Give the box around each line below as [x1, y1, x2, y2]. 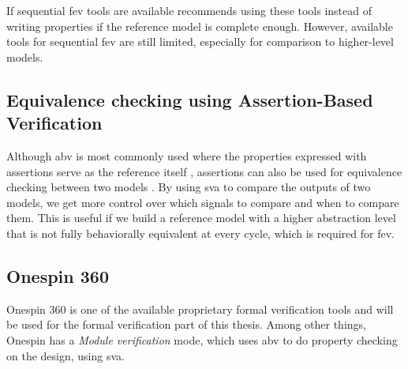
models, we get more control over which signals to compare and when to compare [6, 194, 399, 210]
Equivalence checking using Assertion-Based [6, 87, 373, 111]
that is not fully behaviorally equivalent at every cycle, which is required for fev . [6, 224, 395, 241]
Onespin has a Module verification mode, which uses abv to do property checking [6, 331, 398, 348]
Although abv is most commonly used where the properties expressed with [6, 147, 367, 164]
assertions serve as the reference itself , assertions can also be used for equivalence [6, 163, 402, 179]
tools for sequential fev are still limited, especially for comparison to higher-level [6, 33, 394, 50]
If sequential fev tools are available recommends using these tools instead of [6, 2, 372, 18]
